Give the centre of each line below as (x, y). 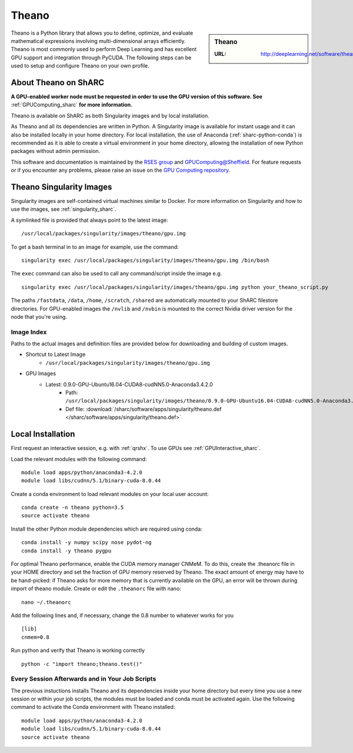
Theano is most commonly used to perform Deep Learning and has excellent (104, 49)
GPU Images (41, 374)
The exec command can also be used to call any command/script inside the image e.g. (116, 274)
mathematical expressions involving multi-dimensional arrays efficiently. (98, 41)
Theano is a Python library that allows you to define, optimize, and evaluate (102, 33)
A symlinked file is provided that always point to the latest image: (89, 220)
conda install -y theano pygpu (66, 551)
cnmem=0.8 (35, 637)
